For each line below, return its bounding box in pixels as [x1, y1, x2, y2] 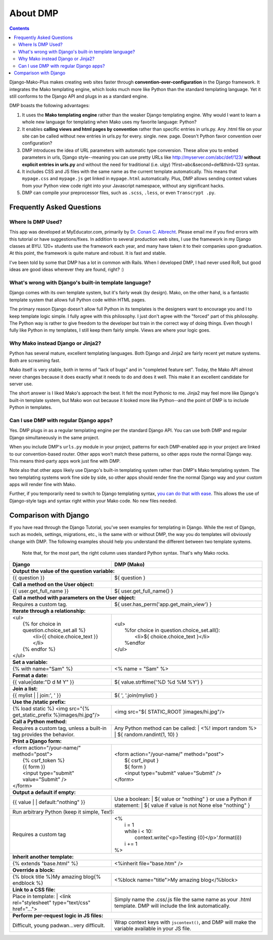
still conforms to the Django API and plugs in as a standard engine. [9, 94, 148, 100]
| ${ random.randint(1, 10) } [114, 731, 178, 738]
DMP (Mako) [114, 561, 145, 568]
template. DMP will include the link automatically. [114, 903, 231, 910]
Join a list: [12, 685, 38, 692]
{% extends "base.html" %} [12, 860, 78, 867]
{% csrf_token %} [22, 757, 65, 764]
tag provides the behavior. [12, 731, 75, 738]
